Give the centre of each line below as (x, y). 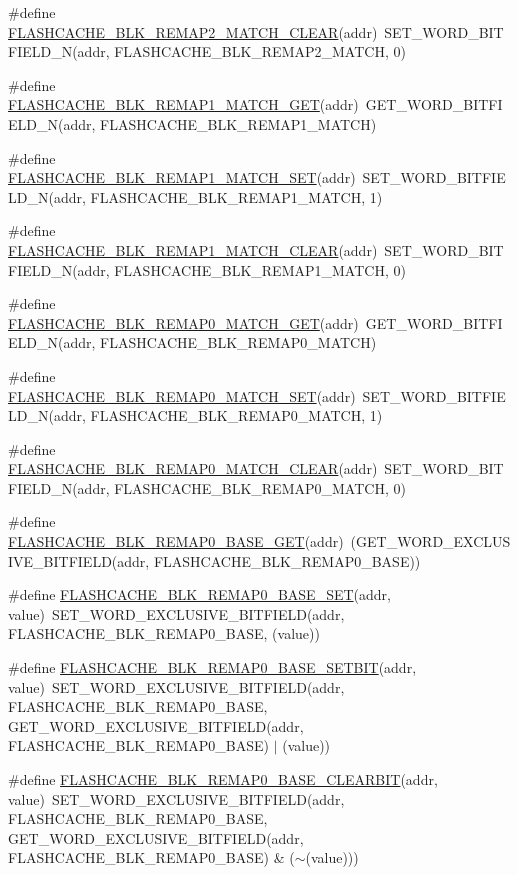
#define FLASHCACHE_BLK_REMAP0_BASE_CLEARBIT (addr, (223, 779)
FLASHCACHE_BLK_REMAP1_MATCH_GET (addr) (183, 104)
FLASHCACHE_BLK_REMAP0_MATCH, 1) (236, 415)
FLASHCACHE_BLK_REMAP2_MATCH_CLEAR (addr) (193, 31)
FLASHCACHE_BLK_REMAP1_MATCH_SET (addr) (182, 177)
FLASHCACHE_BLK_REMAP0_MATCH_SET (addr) (182, 395)
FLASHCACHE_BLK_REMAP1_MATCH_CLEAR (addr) (193, 249)
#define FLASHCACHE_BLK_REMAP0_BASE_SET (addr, (199, 594)
